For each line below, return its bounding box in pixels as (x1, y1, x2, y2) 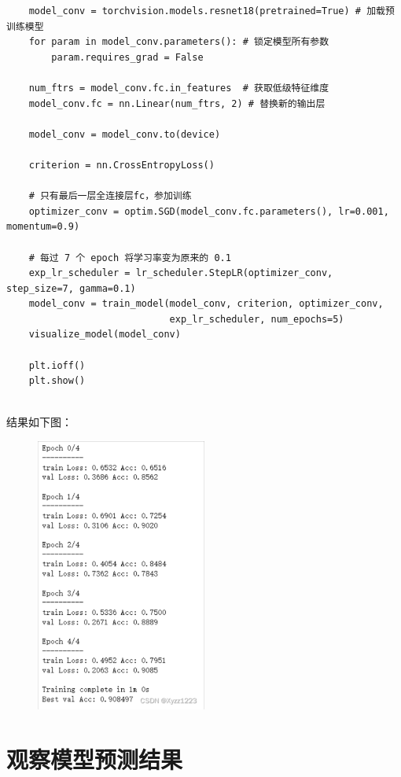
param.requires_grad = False (51, 51, 204, 63)
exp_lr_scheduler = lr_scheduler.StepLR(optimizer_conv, (28, 267, 333, 279)
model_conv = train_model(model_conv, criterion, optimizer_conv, (28, 298, 384, 310)
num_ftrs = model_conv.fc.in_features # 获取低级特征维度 (28, 82, 329, 94)
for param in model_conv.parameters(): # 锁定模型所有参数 (28, 36, 329, 48)
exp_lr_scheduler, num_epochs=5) (169, 313, 344, 325)
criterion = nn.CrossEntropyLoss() (28, 159, 215, 171)
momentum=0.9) (6, 221, 80, 233)
